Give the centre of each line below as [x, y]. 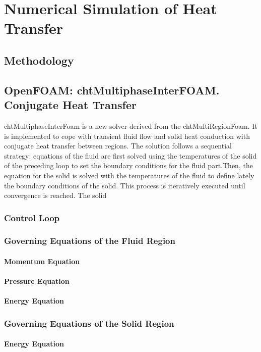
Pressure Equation [37, 281]
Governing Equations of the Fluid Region [90, 241]
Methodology [39, 60]
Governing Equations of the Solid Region [89, 323]
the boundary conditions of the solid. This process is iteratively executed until [125, 185]
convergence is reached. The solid [55, 195]
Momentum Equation [42, 261]
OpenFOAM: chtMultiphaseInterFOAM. [112, 90]
